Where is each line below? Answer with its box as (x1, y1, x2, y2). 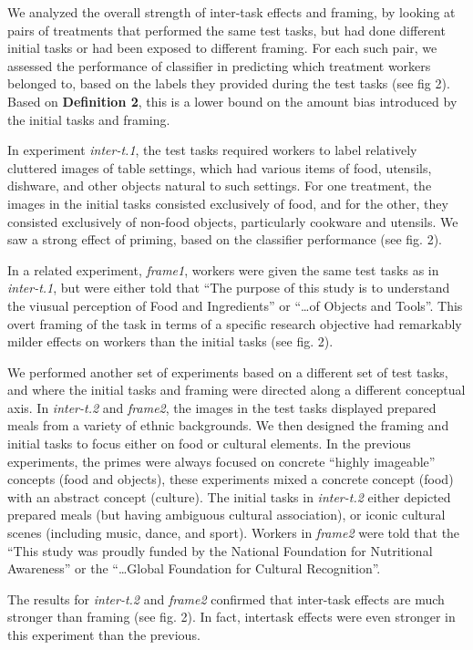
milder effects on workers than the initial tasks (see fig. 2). (7, 332, 334, 351)
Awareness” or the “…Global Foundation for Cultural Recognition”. (7, 559, 381, 578)
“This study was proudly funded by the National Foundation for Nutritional (7, 541, 433, 560)
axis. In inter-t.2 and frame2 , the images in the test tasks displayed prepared (7, 397, 437, 417)
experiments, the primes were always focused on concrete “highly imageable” (7, 451, 436, 470)
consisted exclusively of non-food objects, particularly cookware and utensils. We (7, 212, 458, 231)
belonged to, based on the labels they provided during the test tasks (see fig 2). (7, 74, 450, 93)
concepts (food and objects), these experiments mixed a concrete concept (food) (7, 469, 454, 489)
